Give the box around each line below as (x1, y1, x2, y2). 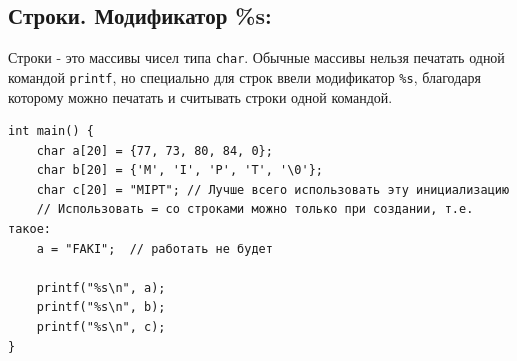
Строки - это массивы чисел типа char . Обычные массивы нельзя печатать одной (8, 47, 505, 68)
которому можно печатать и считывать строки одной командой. (8, 86, 393, 107)
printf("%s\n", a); (36, 280, 166, 295)
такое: (8, 222, 51, 237)
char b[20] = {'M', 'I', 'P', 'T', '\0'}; (36, 163, 323, 178)
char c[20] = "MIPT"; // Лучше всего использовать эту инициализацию (36, 182, 510, 197)
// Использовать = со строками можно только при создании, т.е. (36, 202, 474, 217)
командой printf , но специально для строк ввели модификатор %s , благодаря (8, 66, 481, 87)
